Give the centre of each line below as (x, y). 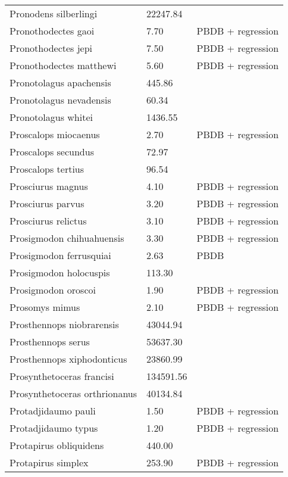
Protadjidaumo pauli (53, 411)
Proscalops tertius (47, 169)
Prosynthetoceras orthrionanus (73, 393)
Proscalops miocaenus (55, 134)
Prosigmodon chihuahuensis (67, 238)
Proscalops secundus (52, 152)
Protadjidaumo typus (54, 428)
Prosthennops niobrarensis (64, 324)
